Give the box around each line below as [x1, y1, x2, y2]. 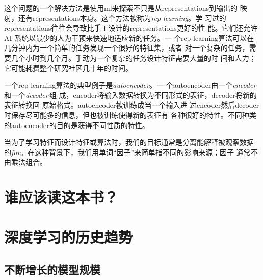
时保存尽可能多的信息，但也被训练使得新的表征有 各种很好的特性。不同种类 [4, 109, 256, 120]
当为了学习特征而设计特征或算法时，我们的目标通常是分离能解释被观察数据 [4, 137, 254, 147]
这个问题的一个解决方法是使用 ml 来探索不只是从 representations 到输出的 [4, 3, 238, 13]
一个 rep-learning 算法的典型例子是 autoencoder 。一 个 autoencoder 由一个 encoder [4, 80, 256, 90]
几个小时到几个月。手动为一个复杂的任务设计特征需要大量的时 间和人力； [11, 52, 256, 63]
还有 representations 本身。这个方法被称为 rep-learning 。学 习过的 [18, 12, 226, 23]
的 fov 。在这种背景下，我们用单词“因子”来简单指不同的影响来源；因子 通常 [4, 146, 251, 157]
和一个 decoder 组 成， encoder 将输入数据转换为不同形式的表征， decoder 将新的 [4, 89, 257, 100]
